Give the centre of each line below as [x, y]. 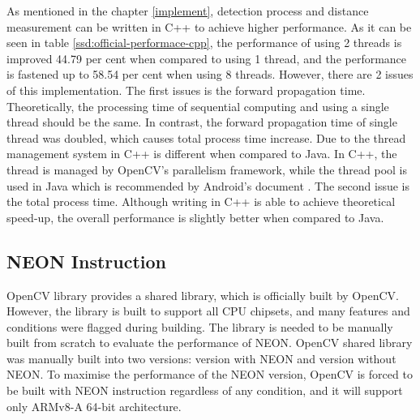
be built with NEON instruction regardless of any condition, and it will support [205, 390]
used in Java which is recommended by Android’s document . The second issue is [208, 185]
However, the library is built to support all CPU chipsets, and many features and [208, 311]
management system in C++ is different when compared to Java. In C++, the [202, 154]
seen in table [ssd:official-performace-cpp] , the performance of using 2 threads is [204, 43]
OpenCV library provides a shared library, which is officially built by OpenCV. [203, 295]
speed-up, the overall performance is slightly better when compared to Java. [195, 217]
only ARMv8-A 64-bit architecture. [94, 406]
